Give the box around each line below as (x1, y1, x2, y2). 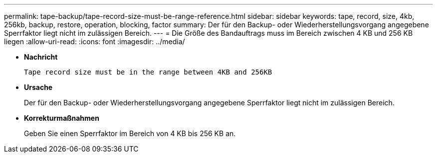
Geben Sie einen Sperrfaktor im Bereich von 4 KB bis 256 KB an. (24, 129, 236, 138)
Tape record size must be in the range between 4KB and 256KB (24, 68, 272, 76)
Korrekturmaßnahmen (24, 114, 99, 122)
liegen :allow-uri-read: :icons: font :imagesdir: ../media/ (4, 37, 185, 46)
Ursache (24, 83, 53, 91)
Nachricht (24, 53, 58, 61)
